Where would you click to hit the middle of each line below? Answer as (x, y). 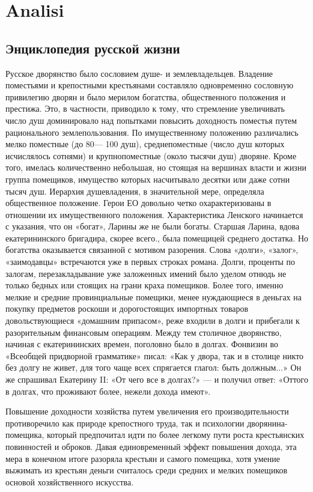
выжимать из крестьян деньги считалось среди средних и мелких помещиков (147, 470)
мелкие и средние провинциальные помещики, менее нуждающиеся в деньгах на (153, 296)
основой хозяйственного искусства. (70, 481)
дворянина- (267, 423)
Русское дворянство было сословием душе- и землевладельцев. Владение (139, 73)
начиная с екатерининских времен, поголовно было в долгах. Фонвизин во (142, 344)
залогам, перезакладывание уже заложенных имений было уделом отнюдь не (146, 273)
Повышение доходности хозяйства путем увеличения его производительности (147, 411)
